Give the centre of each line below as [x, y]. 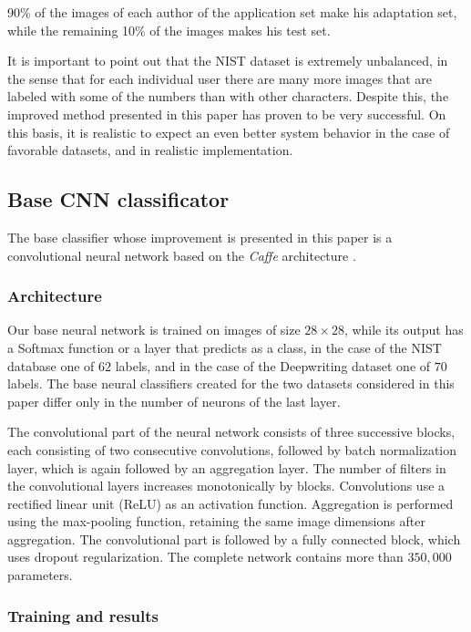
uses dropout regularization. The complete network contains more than [205, 557]
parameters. [40, 575]
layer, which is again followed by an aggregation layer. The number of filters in [227, 467]
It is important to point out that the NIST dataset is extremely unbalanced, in [228, 61]
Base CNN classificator [118, 199]
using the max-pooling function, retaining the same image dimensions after [216, 521]
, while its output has [404, 330]
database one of [51, 365]
